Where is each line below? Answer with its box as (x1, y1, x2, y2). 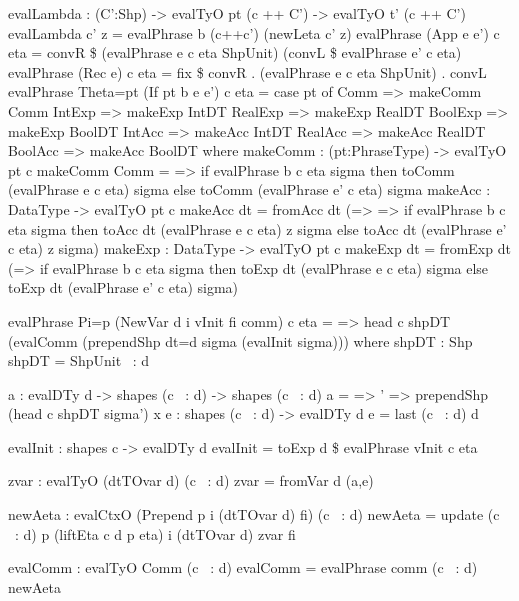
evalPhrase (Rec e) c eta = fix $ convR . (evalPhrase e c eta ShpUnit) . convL (8, 61, 487, 82)
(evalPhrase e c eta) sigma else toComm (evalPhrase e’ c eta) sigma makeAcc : (8, 179, 491, 200)
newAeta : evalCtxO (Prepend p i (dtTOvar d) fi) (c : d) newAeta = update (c (8, 504, 500, 525)
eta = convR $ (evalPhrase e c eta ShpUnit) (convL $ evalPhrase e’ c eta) (8, 42, 462, 63)
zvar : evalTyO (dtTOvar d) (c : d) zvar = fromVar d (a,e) (8, 470, 374, 491)
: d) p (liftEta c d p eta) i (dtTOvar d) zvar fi (14, 523, 296, 544)
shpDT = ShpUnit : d (8, 350, 150, 371)
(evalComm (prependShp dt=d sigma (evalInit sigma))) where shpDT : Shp (8, 330, 473, 351)
